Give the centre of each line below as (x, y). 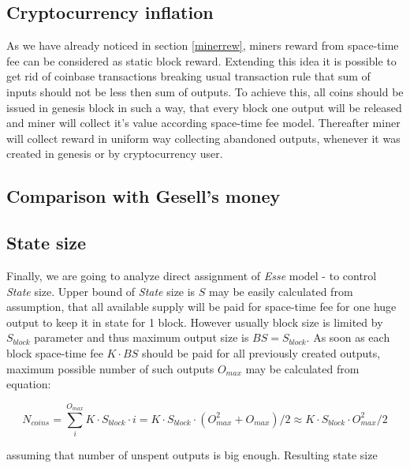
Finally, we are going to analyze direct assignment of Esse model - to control (192, 275)
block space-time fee (55, 352)
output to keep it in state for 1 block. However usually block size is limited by (195, 322)
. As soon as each (348, 337)
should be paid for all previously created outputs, (261, 352)
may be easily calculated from (281, 291)
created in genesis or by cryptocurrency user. (115, 154)
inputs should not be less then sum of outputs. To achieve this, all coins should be (205, 91)
